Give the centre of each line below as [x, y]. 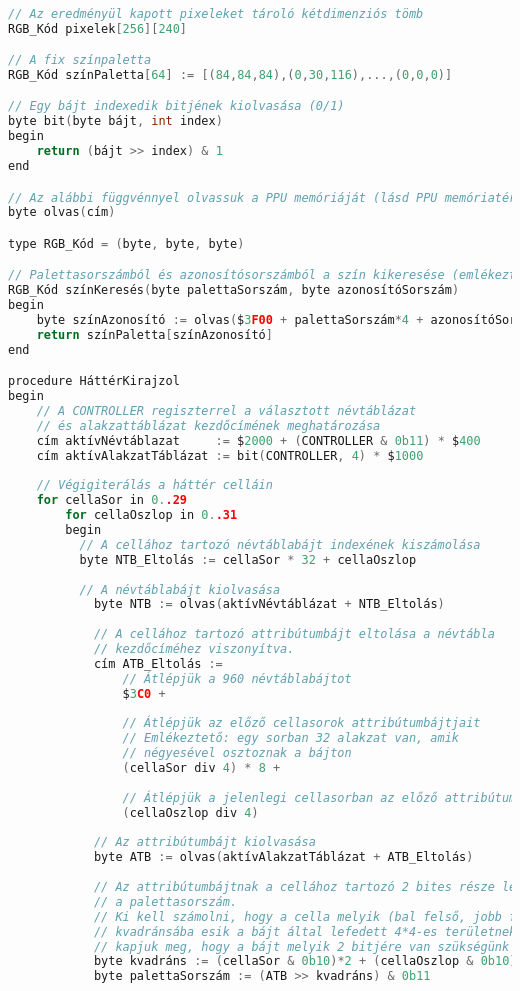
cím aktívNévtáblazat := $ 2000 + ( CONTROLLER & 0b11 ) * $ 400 [258, 440]
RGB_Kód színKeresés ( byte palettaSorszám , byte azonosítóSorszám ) [234, 290]
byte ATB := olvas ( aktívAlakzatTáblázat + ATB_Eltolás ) [283, 857]
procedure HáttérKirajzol [94, 381]
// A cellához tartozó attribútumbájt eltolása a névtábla [294, 634]
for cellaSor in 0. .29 [112, 500]
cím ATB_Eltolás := [158, 663]
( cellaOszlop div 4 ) [190, 812]
